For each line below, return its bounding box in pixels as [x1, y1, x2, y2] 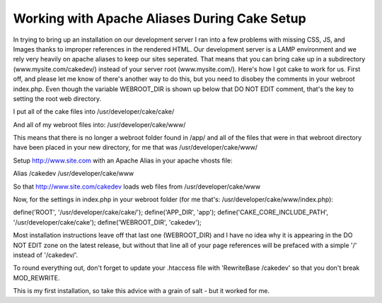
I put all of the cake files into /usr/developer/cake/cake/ [13, 107, 175, 116]
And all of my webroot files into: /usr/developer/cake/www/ [13, 120, 186, 129]
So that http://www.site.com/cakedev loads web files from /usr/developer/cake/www [13, 182, 261, 191]
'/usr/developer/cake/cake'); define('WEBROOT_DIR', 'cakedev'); [13, 218, 202, 226]
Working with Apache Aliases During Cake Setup [13, 11, 307, 26]
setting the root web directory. [13, 94, 102, 102]
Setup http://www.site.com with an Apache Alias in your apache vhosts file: [13, 156, 233, 165]
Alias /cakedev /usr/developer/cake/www [13, 170, 134, 178]
